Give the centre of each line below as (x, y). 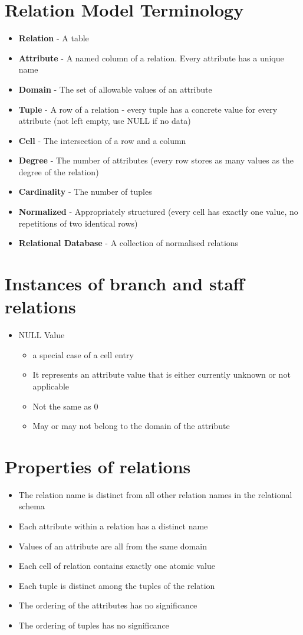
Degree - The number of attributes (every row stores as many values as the (156, 160)
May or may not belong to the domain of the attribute (131, 426)
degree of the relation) (59, 171)
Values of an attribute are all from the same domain (113, 546)
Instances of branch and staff (125, 284)
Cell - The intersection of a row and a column (102, 140)
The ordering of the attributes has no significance (108, 605)
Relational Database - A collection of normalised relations (129, 243)
